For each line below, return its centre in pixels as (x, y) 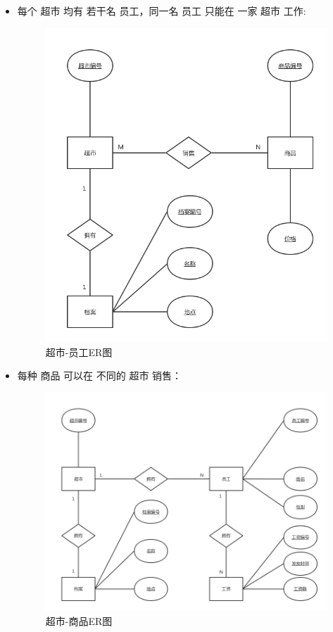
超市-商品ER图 (79, 620)
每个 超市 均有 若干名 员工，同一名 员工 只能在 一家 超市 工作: (162, 11)
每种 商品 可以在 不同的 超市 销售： (100, 375)
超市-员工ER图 (79, 352)
